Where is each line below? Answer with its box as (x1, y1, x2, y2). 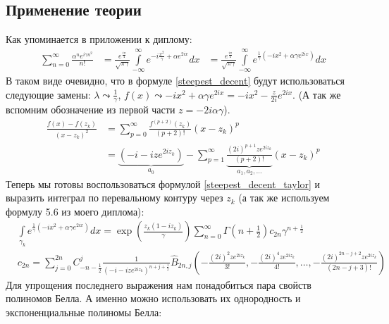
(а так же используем (238, 190, 330, 205)
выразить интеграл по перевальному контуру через (6, 190, 223, 205)
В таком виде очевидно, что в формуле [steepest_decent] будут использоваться (6, 73, 345, 88)
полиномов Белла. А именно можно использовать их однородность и (6, 291, 301, 306)
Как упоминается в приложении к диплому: (6, 32, 192, 46)
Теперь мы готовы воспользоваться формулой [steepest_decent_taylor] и (6, 176, 321, 191)
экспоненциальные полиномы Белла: (6, 304, 162, 319)
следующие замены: (6, 87, 91, 101)
